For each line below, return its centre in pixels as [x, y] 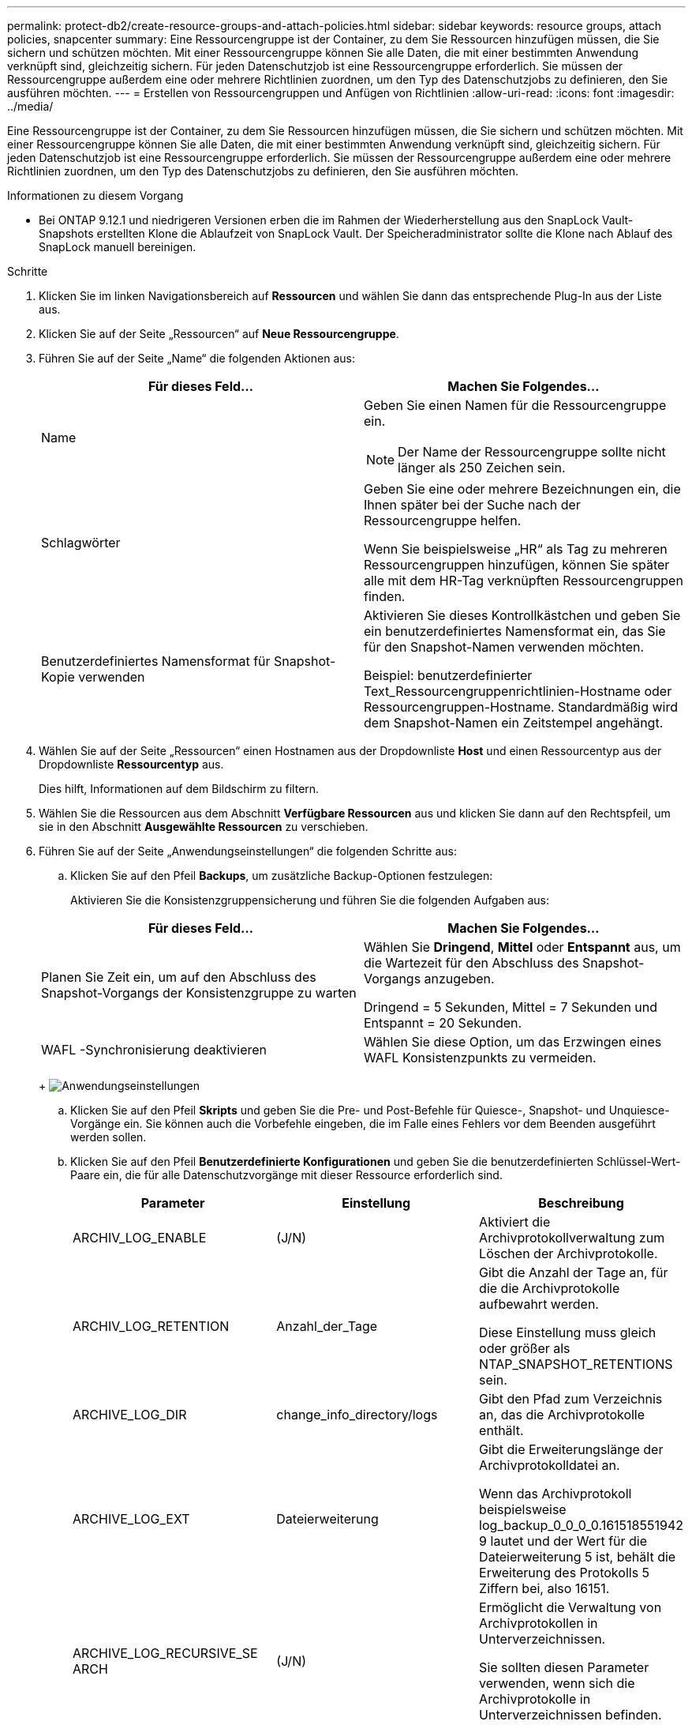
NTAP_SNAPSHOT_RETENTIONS [576, 1364]
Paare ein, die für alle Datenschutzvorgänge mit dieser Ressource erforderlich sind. [286, 1175]
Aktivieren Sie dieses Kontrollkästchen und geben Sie [522, 615]
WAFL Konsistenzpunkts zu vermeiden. [480, 1058]
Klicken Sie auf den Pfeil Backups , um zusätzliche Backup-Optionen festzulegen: [282, 876]
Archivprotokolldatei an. [550, 1465]
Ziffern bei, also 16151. [544, 1588]
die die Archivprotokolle [550, 1288]
